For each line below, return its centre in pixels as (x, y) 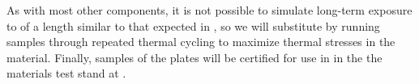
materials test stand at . (66, 73)
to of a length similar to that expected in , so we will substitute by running (193, 25)
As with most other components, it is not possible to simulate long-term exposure (209, 10)
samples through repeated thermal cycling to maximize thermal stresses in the (201, 42)
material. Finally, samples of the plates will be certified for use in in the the (195, 57)
